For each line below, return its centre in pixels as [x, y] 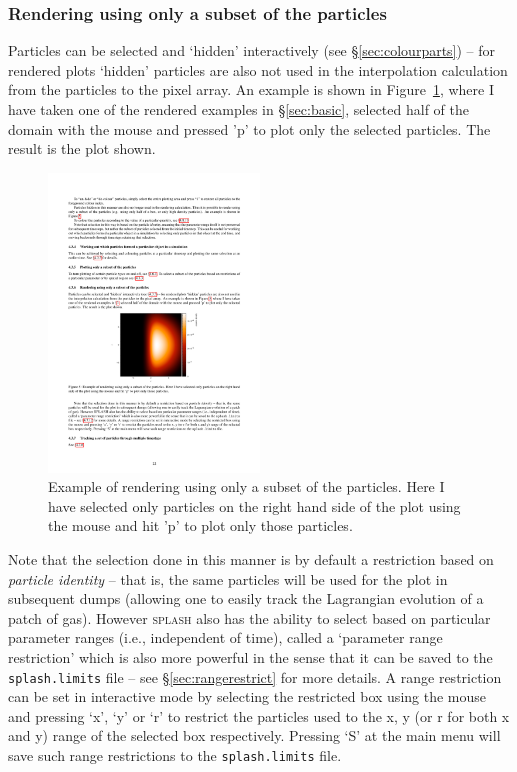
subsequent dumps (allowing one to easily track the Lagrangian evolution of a [246, 598]
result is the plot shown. [82, 148]
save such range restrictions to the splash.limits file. [175, 755]
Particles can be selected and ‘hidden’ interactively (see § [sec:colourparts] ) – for [252, 50]
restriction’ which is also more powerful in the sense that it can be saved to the [250, 656]
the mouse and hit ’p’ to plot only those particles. [200, 525]
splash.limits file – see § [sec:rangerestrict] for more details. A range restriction [255, 676]
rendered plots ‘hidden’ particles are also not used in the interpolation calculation [258, 69]
